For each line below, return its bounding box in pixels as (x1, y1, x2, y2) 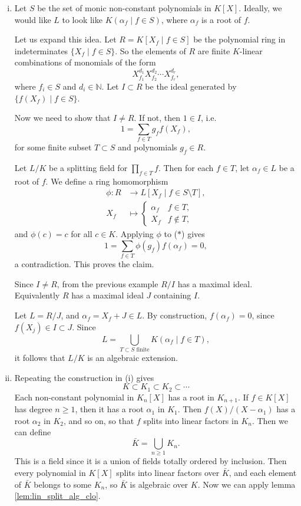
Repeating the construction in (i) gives (14, 371, 154, 383)
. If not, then (134, 111, 181, 124)
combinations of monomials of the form (14, 56, 156, 68)
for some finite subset (14, 141, 92, 153)
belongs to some (34, 478, 92, 490)
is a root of (201, 13, 242, 25)
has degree (14, 403, 52, 415)
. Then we (252, 414, 288, 426)
